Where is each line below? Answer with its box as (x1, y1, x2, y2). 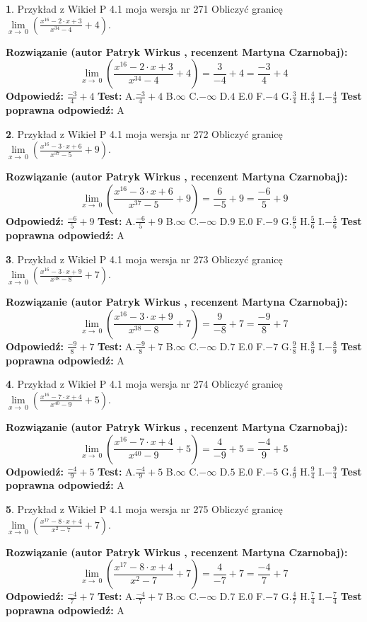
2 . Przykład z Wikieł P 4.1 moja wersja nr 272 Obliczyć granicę (6, 126, 283, 141)
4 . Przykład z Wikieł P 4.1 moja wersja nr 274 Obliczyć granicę (6, 376, 283, 391)
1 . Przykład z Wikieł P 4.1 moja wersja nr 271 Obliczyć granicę (6, 1, 283, 16)
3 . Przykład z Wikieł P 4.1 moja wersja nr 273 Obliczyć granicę (6, 251, 283, 266)
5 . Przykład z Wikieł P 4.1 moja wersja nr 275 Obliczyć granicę (6, 501, 283, 516)
